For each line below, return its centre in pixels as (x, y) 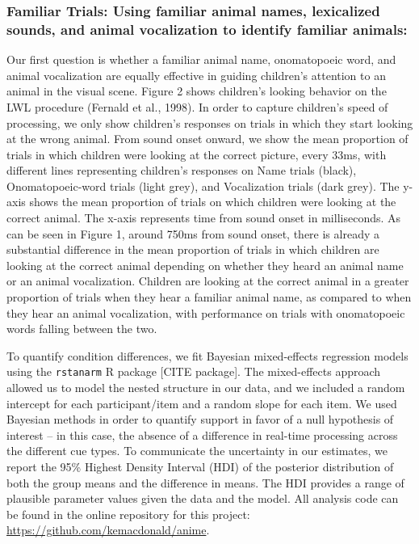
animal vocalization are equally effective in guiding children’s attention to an (196, 75)
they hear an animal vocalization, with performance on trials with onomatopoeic (206, 312)
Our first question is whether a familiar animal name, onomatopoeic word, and (201, 59)
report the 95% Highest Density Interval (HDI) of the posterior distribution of (200, 467)
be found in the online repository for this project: (128, 514)
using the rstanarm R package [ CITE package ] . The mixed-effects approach (194, 371)
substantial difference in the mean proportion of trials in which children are (193, 249)
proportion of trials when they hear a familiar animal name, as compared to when (209, 297)
